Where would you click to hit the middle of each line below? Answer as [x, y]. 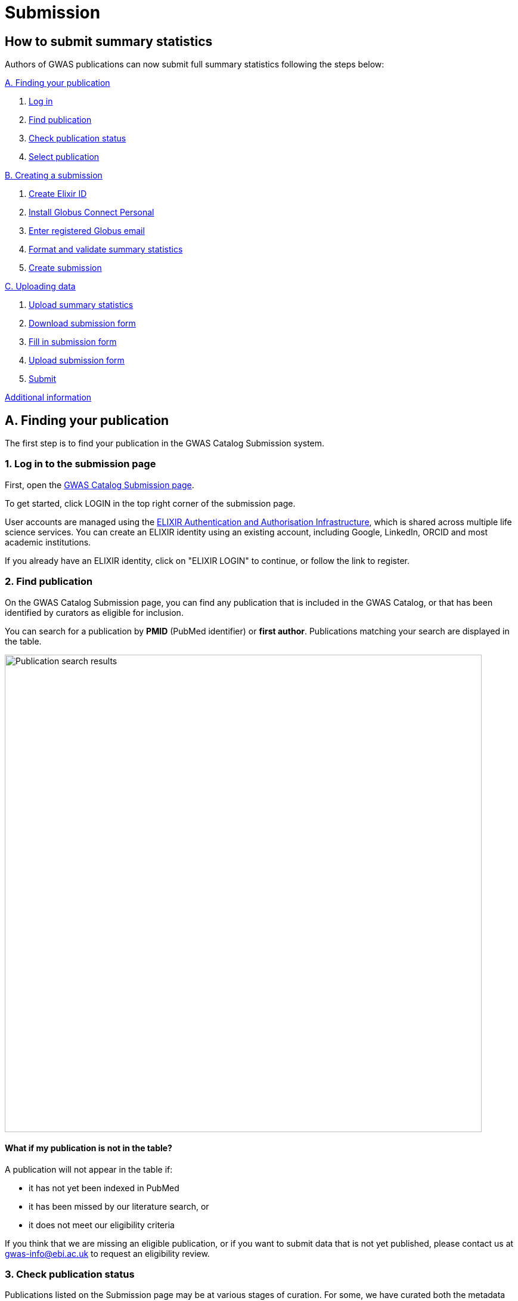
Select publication [64, 157]
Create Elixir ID [58, 194]
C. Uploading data [40, 286]
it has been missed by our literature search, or [119, 1206]
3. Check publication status [70, 1274]
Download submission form [82, 323]
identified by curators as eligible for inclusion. [94, 612]
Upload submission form [77, 360]
